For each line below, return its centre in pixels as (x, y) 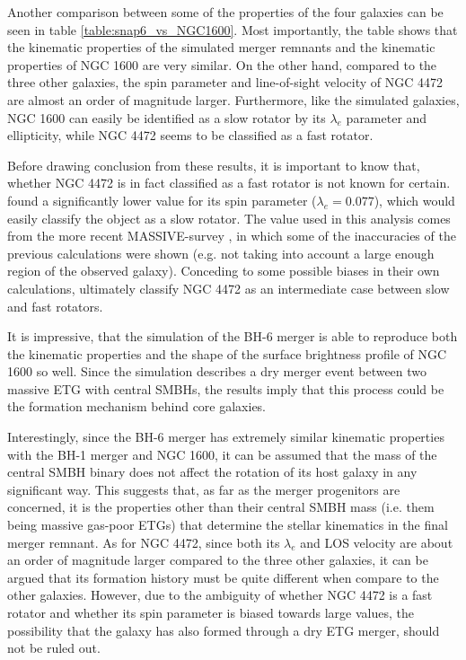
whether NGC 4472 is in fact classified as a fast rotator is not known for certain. (229, 183)
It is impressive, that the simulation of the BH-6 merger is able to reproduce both (233, 336)
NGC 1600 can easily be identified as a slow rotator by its (167, 117)
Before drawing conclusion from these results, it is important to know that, (214, 165)
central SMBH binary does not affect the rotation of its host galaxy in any (212, 472)
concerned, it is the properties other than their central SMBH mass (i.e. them (221, 507)
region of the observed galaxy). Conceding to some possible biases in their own (224, 271)
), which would (414, 200)
